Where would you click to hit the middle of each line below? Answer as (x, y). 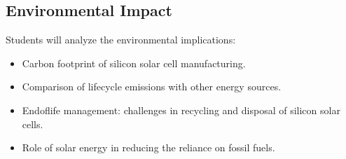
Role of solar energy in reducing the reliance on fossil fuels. (148, 147)
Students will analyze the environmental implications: (121, 40)
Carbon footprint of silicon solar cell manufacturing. (134, 63)
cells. (33, 124)
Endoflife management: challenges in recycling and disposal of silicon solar (181, 110)
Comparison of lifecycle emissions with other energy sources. (152, 87)
